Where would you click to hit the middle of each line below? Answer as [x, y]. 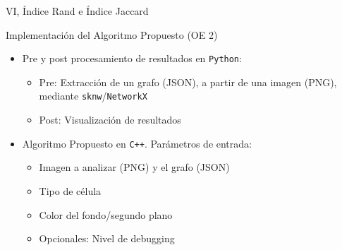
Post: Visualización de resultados [110, 120]
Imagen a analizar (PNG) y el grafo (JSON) [134, 167]
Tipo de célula [70, 190]
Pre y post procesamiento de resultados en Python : [132, 58]
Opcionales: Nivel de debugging [107, 238]
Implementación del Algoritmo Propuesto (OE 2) [112, 34]
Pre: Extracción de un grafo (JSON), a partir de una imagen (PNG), [188, 82]
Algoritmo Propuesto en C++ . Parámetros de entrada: [137, 143]
